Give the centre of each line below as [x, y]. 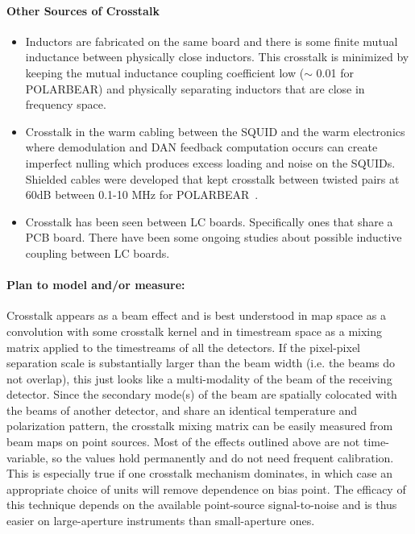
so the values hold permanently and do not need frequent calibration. [223, 457]
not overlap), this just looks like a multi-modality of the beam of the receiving [199, 378]
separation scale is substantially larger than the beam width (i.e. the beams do [201, 363]
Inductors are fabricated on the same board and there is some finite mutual [212, 41]
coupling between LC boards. [98, 253]
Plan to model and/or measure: [96, 285]
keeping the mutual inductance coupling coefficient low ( [165, 72]
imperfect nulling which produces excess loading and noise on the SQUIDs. [210, 162]
